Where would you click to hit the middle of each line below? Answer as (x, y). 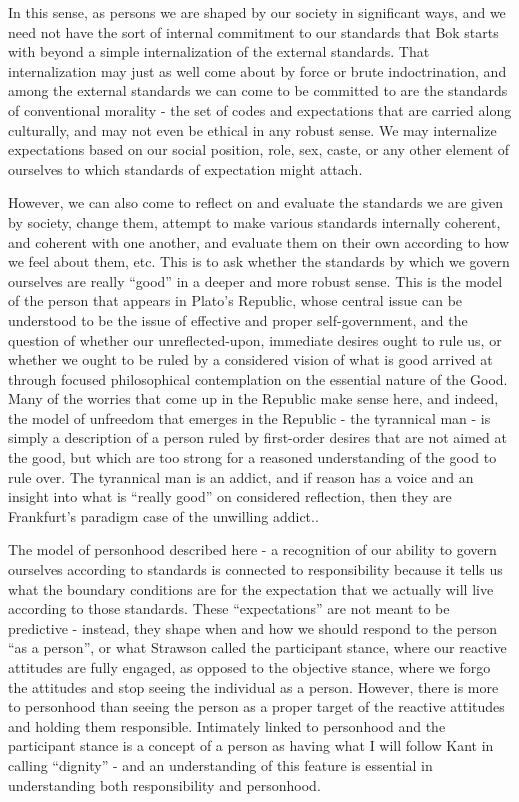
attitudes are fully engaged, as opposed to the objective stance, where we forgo (249, 667)
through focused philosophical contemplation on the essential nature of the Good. (258, 378)
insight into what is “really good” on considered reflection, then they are (230, 496)
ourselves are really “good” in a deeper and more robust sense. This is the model (255, 280)
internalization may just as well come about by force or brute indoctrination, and (257, 70)
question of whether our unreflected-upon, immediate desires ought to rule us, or (255, 339)
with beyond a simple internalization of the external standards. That (219, 51)
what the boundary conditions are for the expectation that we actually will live (251, 588)
